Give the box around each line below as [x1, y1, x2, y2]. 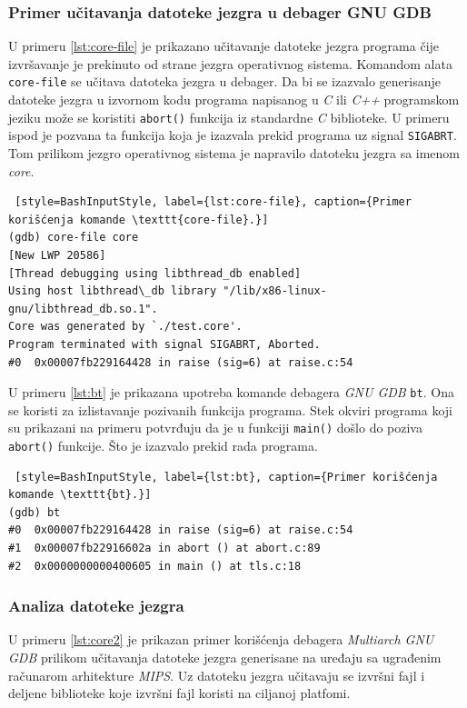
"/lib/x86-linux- [223, 284, 327, 298]
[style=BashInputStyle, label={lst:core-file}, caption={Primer [15, 195, 412, 209]
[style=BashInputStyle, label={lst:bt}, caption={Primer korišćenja [15, 470, 438, 484]
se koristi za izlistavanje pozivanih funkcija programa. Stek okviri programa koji [8, 400, 452, 419]
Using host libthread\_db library [8, 284, 217, 298]
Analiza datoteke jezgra [8, 594, 184, 617]
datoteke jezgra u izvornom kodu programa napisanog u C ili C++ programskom [8, 90, 460, 109]
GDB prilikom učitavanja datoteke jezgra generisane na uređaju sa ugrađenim [8, 648, 442, 667]
